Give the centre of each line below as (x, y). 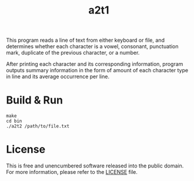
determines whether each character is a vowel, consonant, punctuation (92, 46)
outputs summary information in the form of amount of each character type (97, 71)
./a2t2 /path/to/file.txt (38, 126)
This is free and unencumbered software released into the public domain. (95, 166)
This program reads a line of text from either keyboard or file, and (85, 40)
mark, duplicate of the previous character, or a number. (73, 53)
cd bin (14, 121)
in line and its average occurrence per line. (58, 76)
